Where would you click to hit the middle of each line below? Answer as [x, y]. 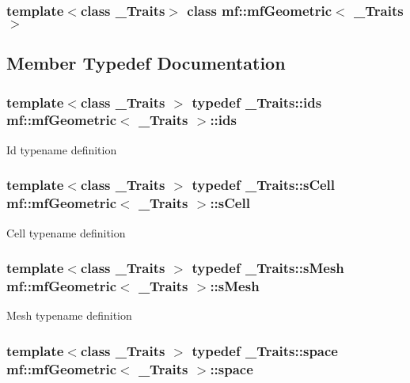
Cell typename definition [66, 232]
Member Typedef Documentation [146, 63]
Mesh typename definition [69, 315]
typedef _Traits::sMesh [268, 268]
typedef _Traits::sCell [264, 185]
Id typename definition [62, 149]
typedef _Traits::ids [257, 102]
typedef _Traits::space [265, 350]
